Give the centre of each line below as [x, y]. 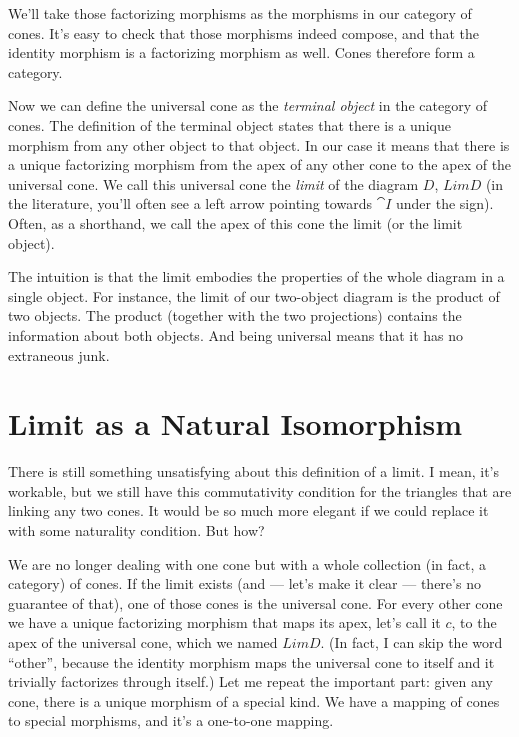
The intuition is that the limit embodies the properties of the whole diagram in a [256, 276]
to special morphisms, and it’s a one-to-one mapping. [171, 720]
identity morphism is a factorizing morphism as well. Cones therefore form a [241, 52]
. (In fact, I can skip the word [411, 641]
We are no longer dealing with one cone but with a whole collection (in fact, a [247, 563]
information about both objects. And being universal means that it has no [236, 334]
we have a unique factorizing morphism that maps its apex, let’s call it [224, 622]
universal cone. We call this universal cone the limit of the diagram [213, 183]
